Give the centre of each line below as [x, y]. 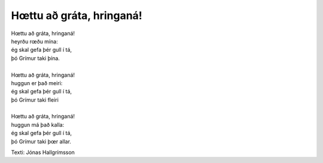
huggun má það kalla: [38, 124]
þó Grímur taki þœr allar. [41, 141]
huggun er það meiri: [37, 83]
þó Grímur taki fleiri [35, 100]
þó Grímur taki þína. [35, 58]
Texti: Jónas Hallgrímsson [43, 152]
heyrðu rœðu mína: [34, 41]
